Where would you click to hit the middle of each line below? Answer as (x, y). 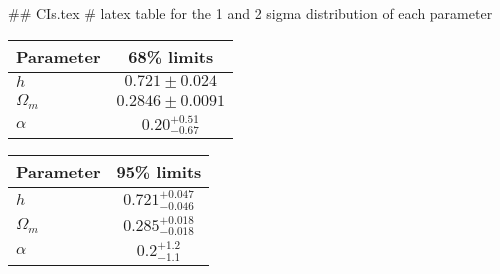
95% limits (159, 172)
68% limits (171, 56)
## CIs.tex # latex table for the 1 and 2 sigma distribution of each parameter (250, 13)
